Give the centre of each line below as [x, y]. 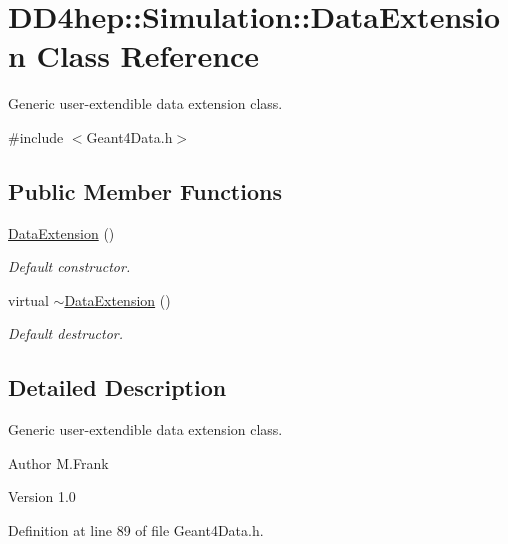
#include [36, 136]
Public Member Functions [145, 190]
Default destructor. [66, 333]
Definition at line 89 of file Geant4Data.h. [136, 530]
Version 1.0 [42, 496]
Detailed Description [117, 387]
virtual [28, 299]
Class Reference [148, 55]
